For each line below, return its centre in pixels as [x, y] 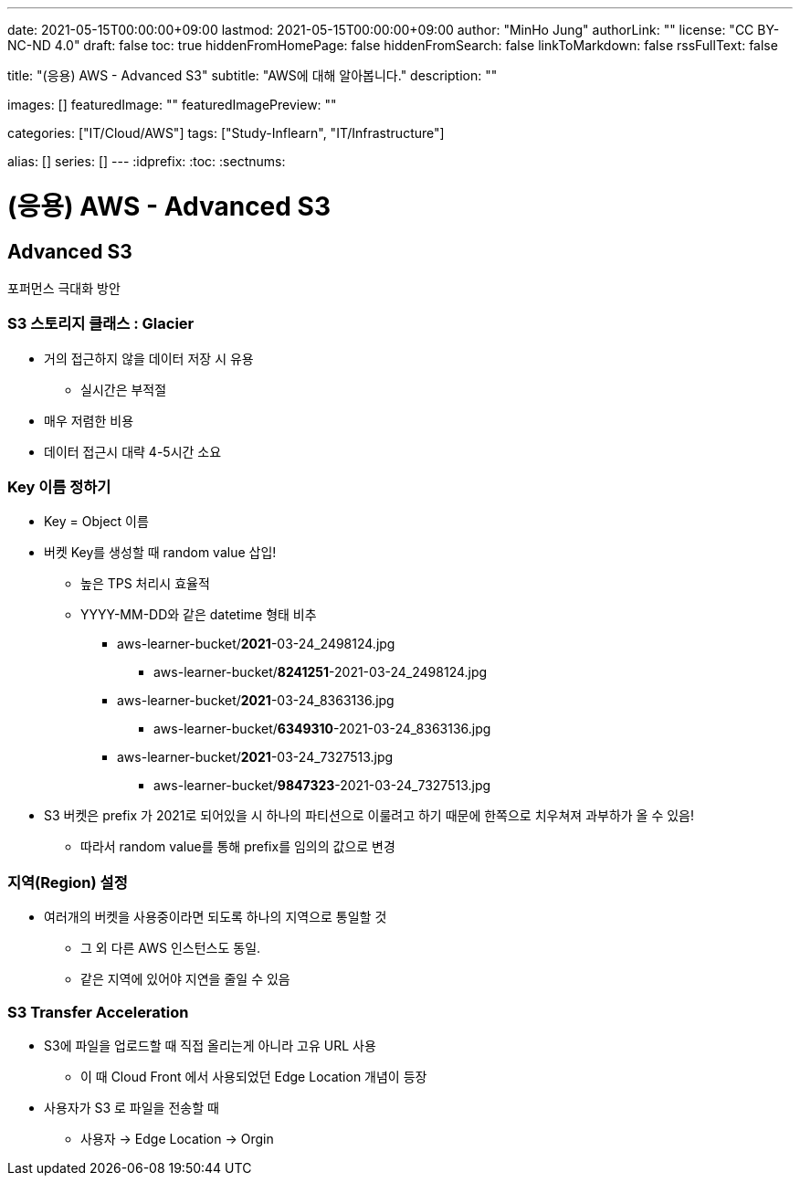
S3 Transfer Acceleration [98, 1012]
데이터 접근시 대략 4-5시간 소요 [133, 451]
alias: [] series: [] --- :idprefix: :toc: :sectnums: [147, 161]
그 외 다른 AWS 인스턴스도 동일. [171, 948]
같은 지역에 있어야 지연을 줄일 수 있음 [185, 979]
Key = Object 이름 [96, 522]
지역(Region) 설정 [68, 882]
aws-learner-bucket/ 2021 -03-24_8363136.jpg [256, 701]
